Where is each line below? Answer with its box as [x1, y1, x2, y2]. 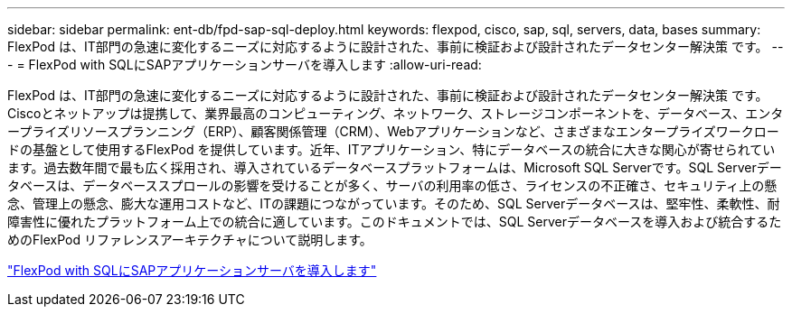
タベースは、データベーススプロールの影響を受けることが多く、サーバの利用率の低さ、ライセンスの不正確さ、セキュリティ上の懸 [7, 178, 778, 193]
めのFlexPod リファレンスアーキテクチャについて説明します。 [7, 232, 372, 247]
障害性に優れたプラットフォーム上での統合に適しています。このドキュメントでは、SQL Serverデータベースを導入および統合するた [7, 214, 782, 229]
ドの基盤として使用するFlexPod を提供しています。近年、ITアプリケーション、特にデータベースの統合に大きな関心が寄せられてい [7, 142, 776, 157]
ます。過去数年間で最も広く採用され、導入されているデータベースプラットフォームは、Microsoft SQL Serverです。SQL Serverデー [7, 160, 782, 175]
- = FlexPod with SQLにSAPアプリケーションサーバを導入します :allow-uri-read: [7, 57, 482, 72]
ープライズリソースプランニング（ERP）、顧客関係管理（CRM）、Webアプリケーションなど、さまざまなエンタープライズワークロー [7, 124, 779, 139]
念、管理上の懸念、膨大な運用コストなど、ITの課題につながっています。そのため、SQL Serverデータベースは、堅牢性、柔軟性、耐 [7, 196, 780, 211]
